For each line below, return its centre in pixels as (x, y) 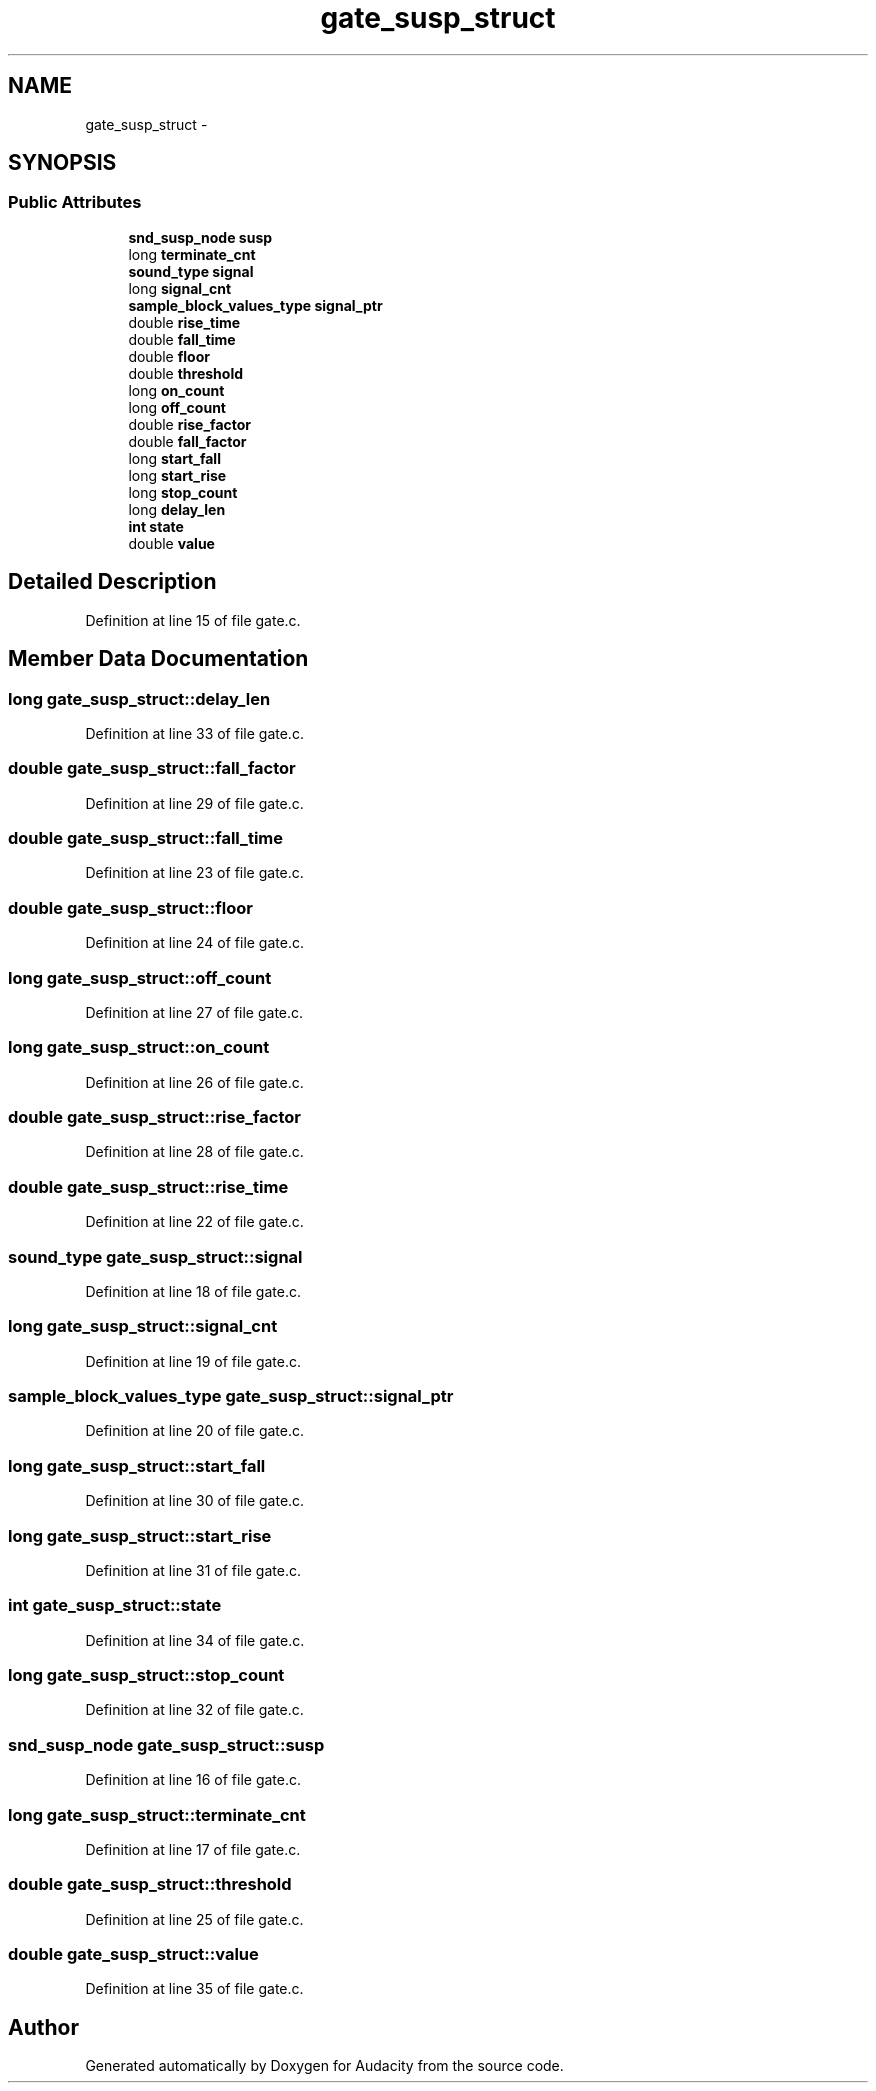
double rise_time (184, 322)
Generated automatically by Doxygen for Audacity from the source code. (324, 2066)
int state (156, 526)
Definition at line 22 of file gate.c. (194, 1222)
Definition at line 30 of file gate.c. (195, 1501)
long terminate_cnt (192, 254)
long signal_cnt (180, 288)
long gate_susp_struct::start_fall (137, 1465)
